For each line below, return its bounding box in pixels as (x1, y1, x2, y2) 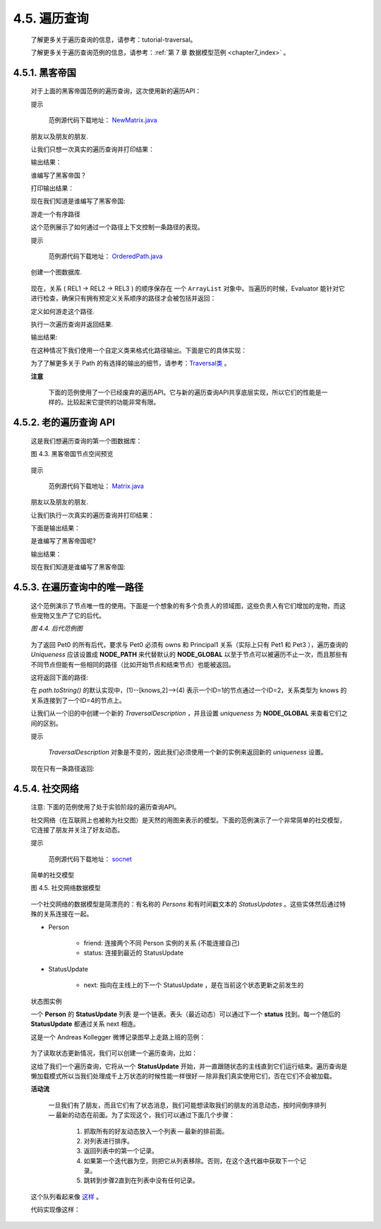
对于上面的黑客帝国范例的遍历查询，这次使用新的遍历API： (30, 87, 202, 95)
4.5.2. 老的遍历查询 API (13, 417, 116, 429)
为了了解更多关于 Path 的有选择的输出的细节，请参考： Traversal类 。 (30, 359, 231, 368)
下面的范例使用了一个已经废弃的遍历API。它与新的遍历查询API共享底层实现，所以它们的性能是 (48, 388, 322, 396)
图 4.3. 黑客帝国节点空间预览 (30, 450, 114, 458)
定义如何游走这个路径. (30, 307, 95, 315)
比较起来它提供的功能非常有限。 (66, 398, 160, 407)
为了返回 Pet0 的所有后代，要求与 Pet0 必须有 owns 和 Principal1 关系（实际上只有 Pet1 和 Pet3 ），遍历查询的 (30, 640, 349, 648)
